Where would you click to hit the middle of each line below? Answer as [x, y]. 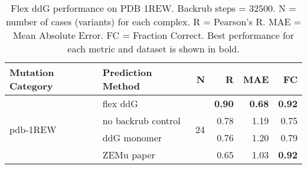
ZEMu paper [129, 155]
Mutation [32, 72]
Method [121, 86]
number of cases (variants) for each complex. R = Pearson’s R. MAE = [153, 21]
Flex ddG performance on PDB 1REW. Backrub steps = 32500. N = [153, 8]
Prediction [127, 72]
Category [31, 86]
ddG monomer [132, 137]
